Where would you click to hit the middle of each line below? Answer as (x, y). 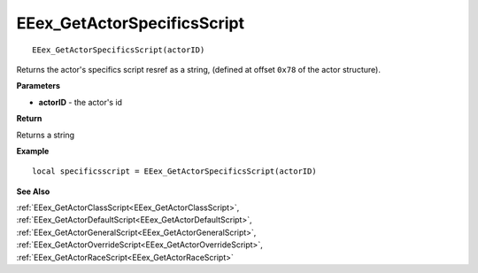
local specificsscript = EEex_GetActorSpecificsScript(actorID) (175, 172)
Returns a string (46, 135)
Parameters (39, 86)
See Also (33, 191)
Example (33, 151)
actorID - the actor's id (81, 102)
